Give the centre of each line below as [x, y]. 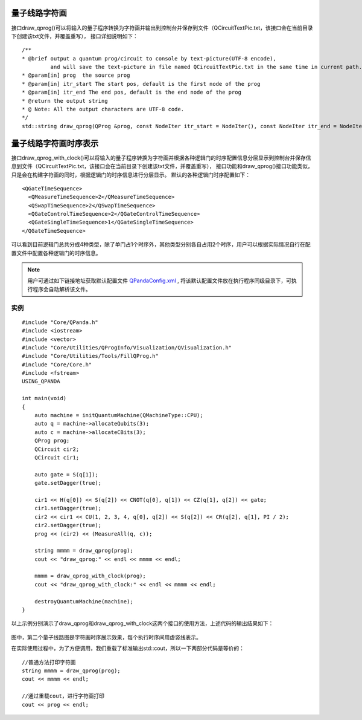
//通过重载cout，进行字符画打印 [63, 696]
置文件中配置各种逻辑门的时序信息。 [56, 253]
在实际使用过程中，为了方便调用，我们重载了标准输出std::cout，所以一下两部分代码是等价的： [128, 648]
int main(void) [44, 398]
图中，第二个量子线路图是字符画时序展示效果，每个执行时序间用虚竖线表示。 [106, 637]
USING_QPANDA [41, 381]
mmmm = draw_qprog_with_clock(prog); [90, 576]
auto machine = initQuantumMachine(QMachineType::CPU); [119, 415]
